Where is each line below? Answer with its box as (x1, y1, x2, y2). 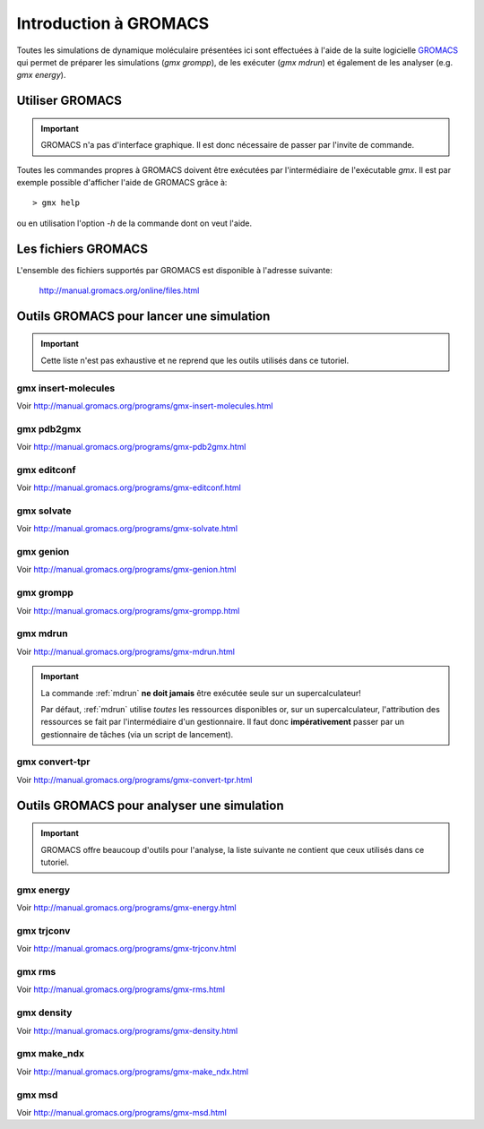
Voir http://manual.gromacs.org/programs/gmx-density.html (16, 1025, 238, 1036)
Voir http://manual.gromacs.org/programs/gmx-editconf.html (16, 482, 241, 493)
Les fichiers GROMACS (16, 241, 148, 256)
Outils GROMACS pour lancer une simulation (16, 308, 271, 323)
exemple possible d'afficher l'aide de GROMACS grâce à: (16, 177, 228, 187)
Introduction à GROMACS (16, 13, 210, 33)
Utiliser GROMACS (16, 93, 123, 108)
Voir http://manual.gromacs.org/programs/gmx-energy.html (16, 902, 237, 913)
